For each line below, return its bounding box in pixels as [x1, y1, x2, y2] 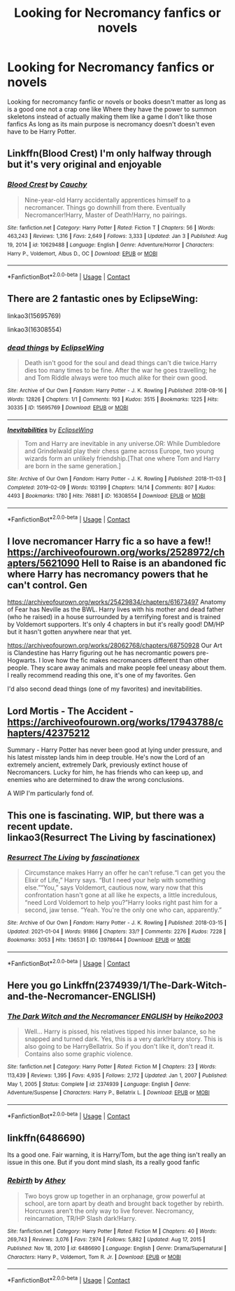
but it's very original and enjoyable [7, 159, 162, 171]
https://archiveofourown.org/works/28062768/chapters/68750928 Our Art [7, 641, 222, 650]
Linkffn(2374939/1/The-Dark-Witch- [63, 979, 227, 991]
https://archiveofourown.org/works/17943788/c [7, 716, 224, 728]
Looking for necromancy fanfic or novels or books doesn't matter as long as [7, 97, 226, 106]
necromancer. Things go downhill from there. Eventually [24, 203, 187, 211]
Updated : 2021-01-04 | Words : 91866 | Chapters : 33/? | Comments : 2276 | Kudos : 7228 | [7, 928, 226, 935]
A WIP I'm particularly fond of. [7, 789, 94, 797]
